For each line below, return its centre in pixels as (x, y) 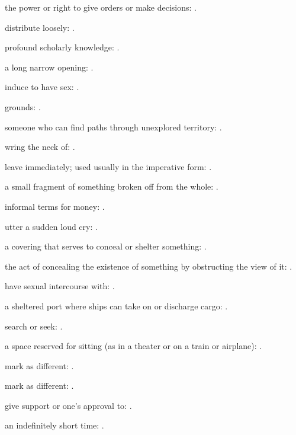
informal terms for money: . (55, 206)
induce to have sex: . (42, 87)
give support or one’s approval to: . (68, 405)
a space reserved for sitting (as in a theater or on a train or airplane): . (133, 346)
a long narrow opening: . (49, 67)
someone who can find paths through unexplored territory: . (113, 127)
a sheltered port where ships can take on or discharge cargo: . (116, 306)
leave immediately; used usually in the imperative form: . (108, 166)
